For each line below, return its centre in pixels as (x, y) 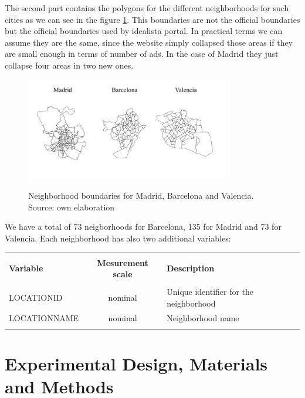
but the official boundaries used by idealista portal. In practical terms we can (144, 31)
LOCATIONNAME (44, 317)
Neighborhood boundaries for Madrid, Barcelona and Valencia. (141, 195)
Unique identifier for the (210, 292)
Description (191, 268)
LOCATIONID (36, 297)
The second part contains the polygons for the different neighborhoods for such (147, 8)
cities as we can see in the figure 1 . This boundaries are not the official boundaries (152, 19)
